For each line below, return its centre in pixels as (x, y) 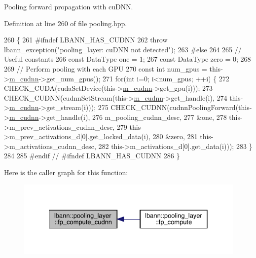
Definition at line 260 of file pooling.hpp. (66, 23)
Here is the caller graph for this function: (66, 172)
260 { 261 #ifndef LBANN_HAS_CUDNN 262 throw (86, 40)
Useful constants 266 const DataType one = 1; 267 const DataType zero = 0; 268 (128, 59)
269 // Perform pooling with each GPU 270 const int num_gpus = (106, 68)
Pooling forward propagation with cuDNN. (69, 6)
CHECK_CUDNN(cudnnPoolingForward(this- (181, 107)
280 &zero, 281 (175, 136)
